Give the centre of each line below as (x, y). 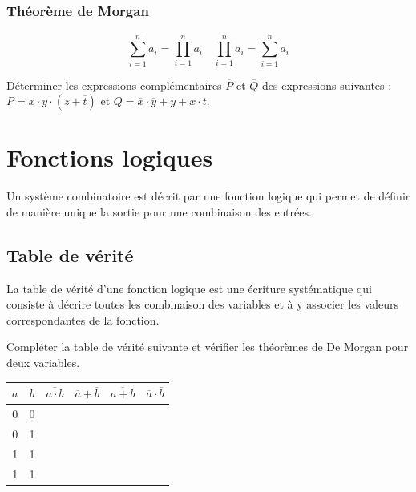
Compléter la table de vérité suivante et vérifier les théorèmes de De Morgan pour (208, 347)
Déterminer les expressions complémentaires (114, 85)
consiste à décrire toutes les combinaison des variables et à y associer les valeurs (202, 304)
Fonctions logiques (110, 157)
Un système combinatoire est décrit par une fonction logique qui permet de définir (208, 196)
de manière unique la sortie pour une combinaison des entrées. (159, 211)
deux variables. (43, 363)
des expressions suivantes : (327, 85)
